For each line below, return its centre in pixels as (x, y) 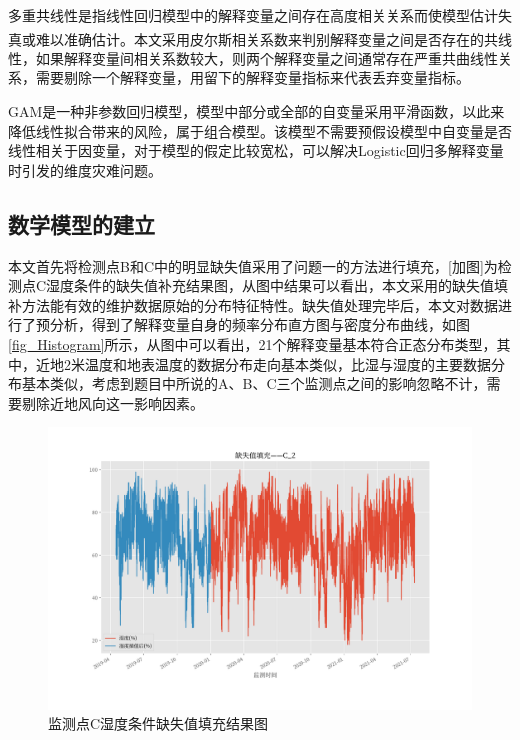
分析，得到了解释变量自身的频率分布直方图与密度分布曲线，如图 (259, 324)
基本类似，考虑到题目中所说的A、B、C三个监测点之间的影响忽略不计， (254, 383)
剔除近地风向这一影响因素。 (112, 402)
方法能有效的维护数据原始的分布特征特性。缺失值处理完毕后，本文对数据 (259, 304)
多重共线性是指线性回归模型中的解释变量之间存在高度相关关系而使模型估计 (253, 15)
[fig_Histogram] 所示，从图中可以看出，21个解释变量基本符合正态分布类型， (252, 343)
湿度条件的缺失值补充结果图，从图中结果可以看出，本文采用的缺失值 (270, 285)
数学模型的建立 (81, 223)
